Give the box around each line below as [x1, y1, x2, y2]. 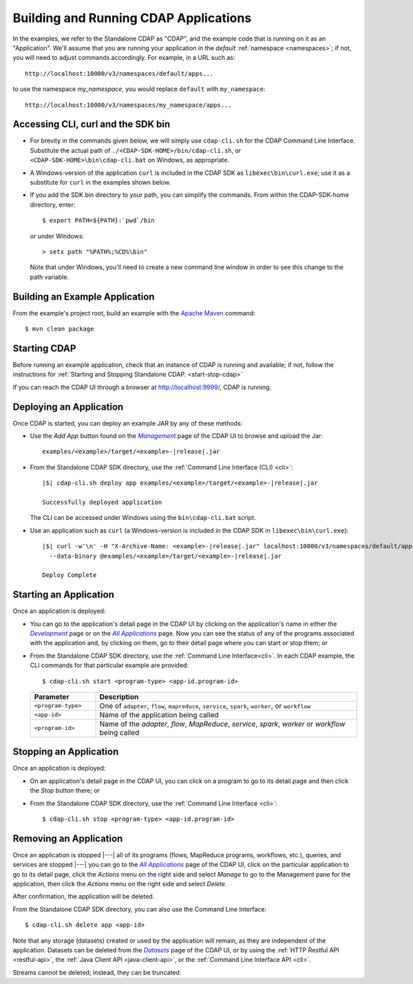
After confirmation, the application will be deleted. [12, 892, 155, 901]
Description [99, 692, 139, 702]
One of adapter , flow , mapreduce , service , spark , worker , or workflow [99, 701, 311, 711]
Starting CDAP [12, 342, 76, 354]
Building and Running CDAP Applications [12, 10, 252, 25]
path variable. [30, 273, 69, 281]
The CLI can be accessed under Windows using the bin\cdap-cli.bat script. [30, 514, 256, 522]
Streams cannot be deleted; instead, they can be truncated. [12, 968, 182, 976]
